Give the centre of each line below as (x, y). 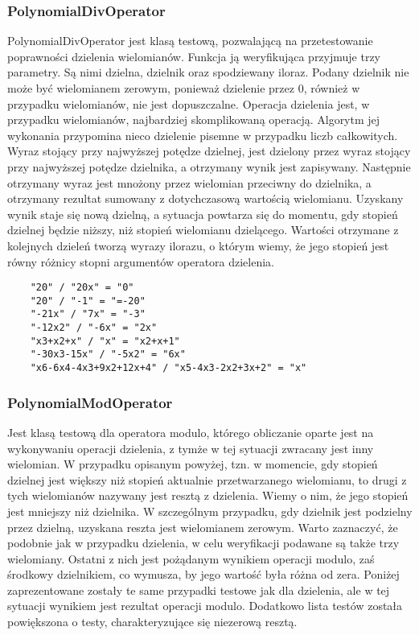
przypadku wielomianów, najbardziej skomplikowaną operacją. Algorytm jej (194, 120)
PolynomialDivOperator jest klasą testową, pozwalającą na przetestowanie (190, 41)
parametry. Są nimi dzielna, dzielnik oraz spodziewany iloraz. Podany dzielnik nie (208, 72)
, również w (332, 88)
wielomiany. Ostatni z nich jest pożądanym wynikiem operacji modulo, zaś (191, 558)
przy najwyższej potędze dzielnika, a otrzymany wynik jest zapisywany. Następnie (209, 166)
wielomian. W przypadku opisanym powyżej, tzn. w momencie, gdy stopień (193, 464)
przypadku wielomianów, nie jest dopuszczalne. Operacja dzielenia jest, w (189, 103)
